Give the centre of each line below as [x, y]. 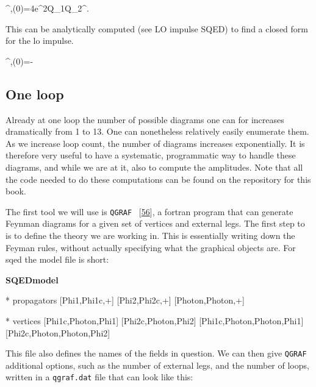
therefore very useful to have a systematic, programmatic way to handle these [151, 155]
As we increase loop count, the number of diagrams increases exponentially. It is [155, 143]
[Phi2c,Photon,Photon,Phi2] [58, 332]
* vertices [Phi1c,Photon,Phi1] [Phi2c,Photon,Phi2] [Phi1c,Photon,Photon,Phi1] [155, 320]
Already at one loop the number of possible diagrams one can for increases [145, 119]
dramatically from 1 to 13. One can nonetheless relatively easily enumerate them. [157, 131]
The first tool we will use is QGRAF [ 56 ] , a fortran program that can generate [149, 211]
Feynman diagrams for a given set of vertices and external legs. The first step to [155, 223]
